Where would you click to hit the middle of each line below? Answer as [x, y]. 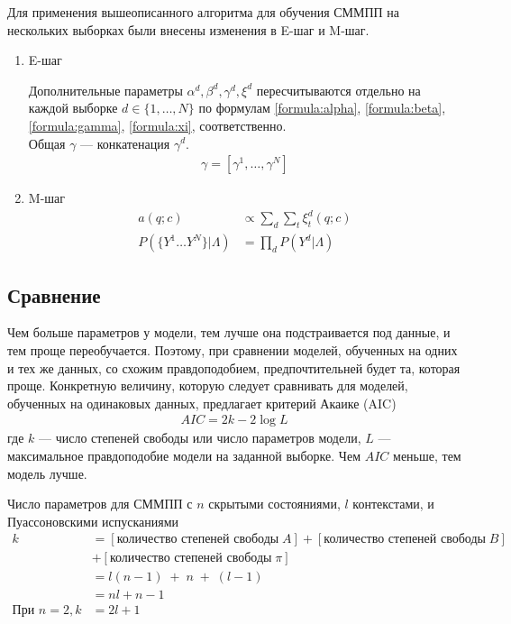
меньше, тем [427, 455]
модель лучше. [47, 473]
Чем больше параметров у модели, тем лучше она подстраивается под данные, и [229, 332]
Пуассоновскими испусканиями [93, 521]
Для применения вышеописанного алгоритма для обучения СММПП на [204, 12]
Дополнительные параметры [105, 90]
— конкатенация [125, 143]
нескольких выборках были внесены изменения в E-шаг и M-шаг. [188, 29]
